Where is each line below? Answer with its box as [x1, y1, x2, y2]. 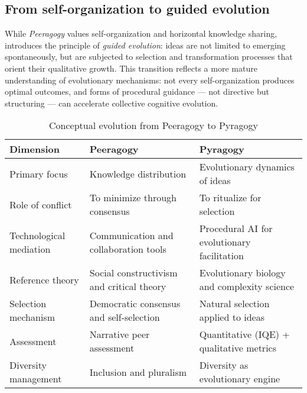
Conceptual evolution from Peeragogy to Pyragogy [49, 118, 258, 133]
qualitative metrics [199, 341, 276, 355]
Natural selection [199, 297, 270, 311]
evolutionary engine [199, 372, 280, 386]
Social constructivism [89, 266, 178, 280]
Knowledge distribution [89, 166, 187, 181]
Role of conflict [9, 197, 72, 211]
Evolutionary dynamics [199, 160, 295, 174]
